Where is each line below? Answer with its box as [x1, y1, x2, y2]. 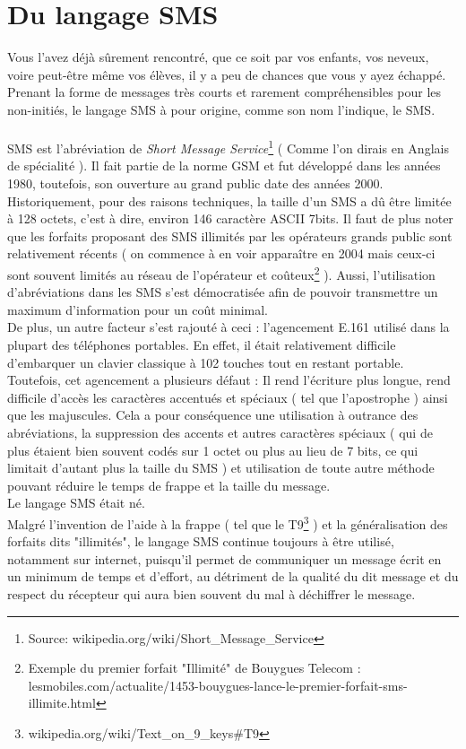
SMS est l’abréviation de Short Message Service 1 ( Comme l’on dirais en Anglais [7, 136, 449, 157]
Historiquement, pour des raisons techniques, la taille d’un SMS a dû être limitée [7, 191, 452, 210]
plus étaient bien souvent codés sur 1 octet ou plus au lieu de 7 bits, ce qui [7, 440, 419, 459]
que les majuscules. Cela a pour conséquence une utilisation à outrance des [7, 405, 419, 424]
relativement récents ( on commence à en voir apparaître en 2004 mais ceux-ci [7, 244, 436, 263]
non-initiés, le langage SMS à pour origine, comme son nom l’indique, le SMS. [7, 100, 436, 118]
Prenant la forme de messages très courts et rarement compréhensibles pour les [7, 83, 442, 101]
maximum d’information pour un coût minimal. [7, 300, 269, 318]
